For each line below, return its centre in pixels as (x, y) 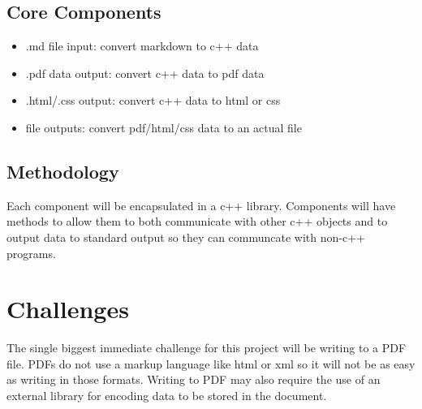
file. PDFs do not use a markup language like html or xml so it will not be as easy (211, 363)
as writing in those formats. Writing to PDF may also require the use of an (194, 379)
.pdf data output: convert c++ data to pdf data (145, 73)
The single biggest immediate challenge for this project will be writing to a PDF (207, 348)
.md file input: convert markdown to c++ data (142, 46)
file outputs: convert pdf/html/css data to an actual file (164, 127)
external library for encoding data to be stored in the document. (167, 396)
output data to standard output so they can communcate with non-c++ (186, 237)
